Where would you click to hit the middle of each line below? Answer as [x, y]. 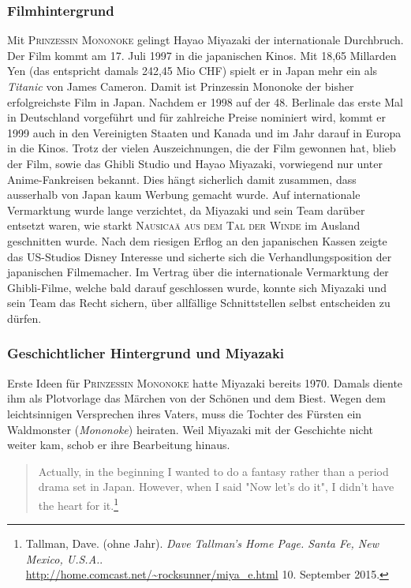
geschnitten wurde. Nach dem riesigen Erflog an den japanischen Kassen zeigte [197, 240]
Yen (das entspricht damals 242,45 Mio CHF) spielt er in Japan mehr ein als [192, 71]
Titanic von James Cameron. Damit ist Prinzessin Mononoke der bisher [181, 86]
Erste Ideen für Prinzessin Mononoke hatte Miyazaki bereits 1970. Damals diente [205, 382]
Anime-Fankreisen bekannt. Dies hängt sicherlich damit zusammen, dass [182, 179]
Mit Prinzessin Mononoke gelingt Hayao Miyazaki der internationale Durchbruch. [205, 40]
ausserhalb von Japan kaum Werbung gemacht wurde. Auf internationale [184, 195]
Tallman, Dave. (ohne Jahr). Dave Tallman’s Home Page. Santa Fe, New [202, 543]
